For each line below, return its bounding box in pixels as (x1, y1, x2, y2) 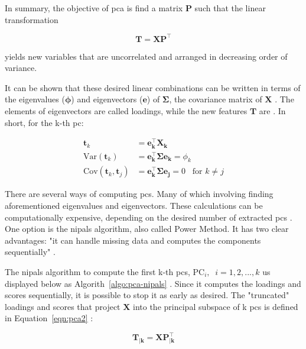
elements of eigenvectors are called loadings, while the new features (5, 105, 248, 117)
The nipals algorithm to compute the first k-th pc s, (5, 266, 190, 278)
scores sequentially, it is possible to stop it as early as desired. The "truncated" (5, 289, 289, 301)
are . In (259, 105, 286, 117)
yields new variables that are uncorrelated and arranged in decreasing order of (5, 50, 288, 62)
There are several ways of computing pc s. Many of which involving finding (5, 188, 274, 200)
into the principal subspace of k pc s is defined (133, 300, 298, 312)
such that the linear (194, 2, 266, 14)
